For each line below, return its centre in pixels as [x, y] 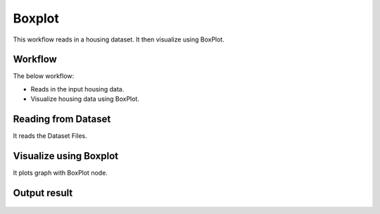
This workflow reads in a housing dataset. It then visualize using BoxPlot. [119, 39]
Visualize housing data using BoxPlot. [85, 99]
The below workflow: [44, 76]
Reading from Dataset [62, 119]
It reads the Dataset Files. [50, 136]
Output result [43, 193]
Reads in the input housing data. [77, 89]
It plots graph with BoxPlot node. [61, 173]
